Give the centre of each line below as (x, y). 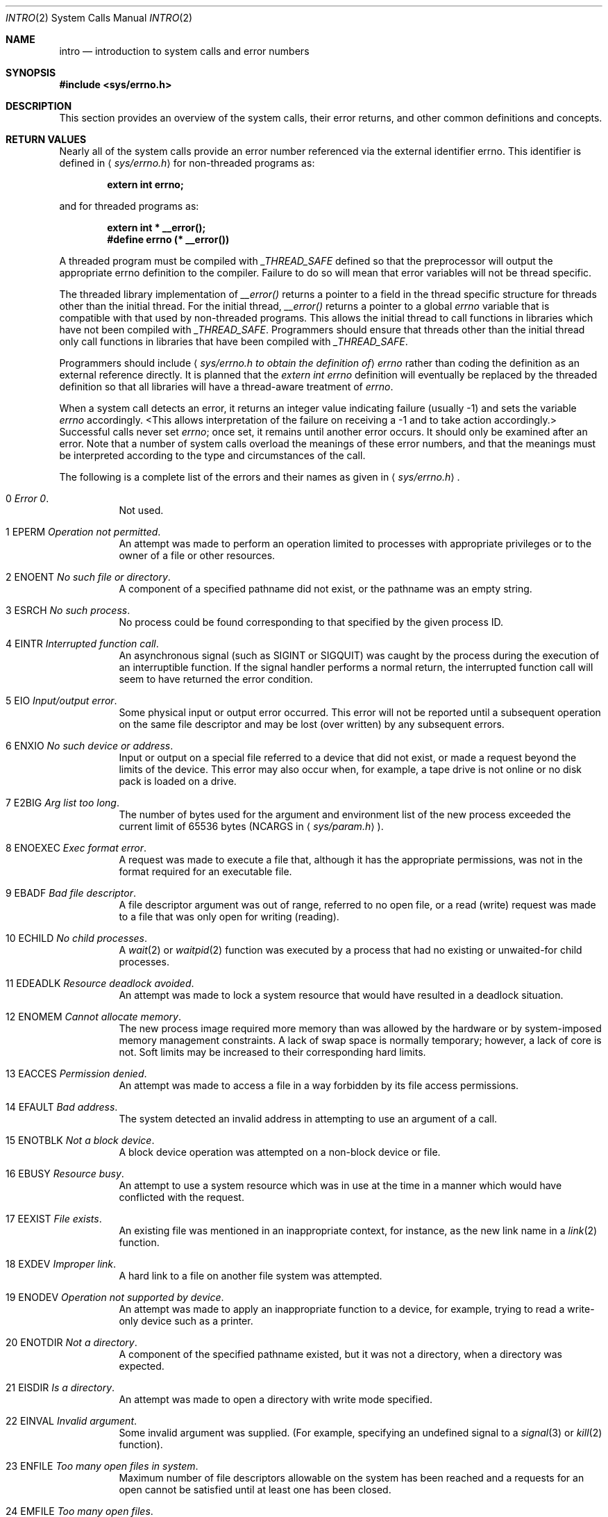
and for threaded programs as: (129, 206)
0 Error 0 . (27, 498)
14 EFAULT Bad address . (62, 1107)
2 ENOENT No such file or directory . (88, 577)
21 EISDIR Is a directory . (60, 1387)
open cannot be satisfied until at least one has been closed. (255, 1490)
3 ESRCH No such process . (68, 610)
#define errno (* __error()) (168, 239)
